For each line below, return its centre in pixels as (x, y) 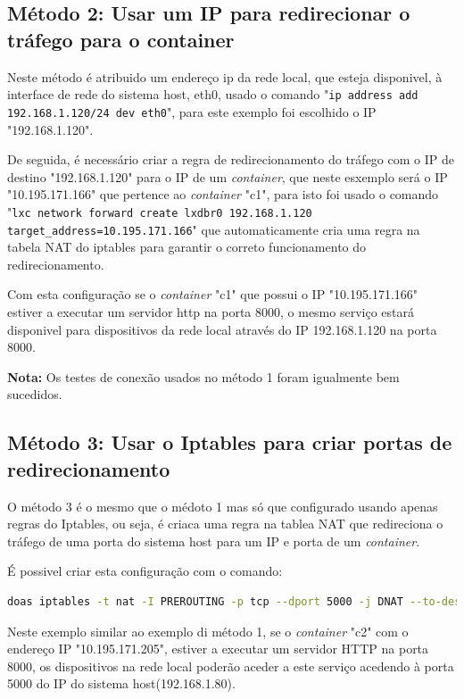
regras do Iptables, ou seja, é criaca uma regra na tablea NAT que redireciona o (225, 524)
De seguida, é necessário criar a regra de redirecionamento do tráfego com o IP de (231, 159)
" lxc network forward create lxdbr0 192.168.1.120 (160, 211)
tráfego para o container (121, 39)
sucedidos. (35, 394)
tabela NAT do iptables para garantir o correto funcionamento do (187, 247)
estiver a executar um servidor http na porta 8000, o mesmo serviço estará (211, 311)
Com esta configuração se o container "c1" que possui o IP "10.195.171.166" (213, 294)
